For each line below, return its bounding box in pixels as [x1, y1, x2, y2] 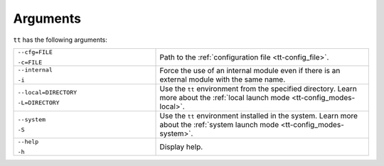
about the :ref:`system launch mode [159, 119, 279, 129]
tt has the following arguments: [13, 35, 108, 44]
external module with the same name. [159, 74, 286, 84]
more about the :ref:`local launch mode [159, 92, 290, 102]
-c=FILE [17, 58, 43, 66]
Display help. [159, 142, 203, 152]
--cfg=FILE [17, 48, 53, 56]
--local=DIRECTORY [17, 89, 78, 96]
